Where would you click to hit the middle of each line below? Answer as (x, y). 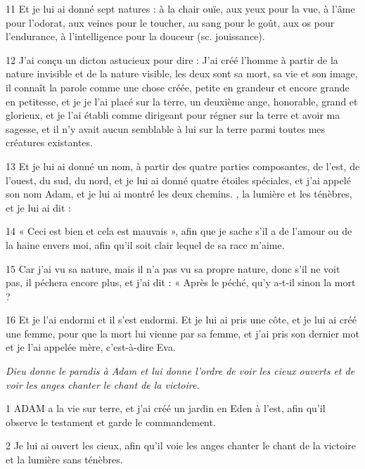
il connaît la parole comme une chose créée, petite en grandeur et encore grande (178, 87)
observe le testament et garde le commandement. (111, 422)
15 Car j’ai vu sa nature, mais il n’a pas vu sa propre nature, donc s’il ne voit (173, 268)
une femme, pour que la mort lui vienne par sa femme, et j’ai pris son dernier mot (182, 333)
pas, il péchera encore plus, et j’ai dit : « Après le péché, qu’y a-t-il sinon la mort (181, 282)
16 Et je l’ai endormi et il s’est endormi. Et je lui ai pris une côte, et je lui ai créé (181, 320)
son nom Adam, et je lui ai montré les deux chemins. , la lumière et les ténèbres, (179, 194)
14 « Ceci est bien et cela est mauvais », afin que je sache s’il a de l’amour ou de (179, 231)
